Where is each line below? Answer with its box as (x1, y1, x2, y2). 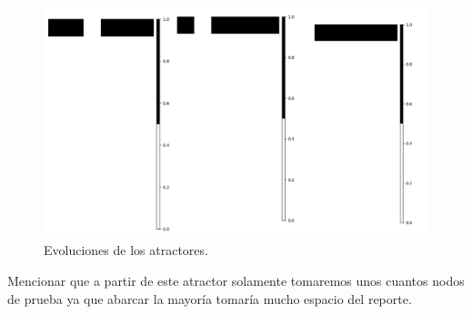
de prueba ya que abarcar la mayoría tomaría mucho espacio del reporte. (7, 289, 412, 308)
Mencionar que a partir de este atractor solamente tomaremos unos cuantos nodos (7, 271, 465, 289)
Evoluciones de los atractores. (44, 240, 208, 260)
